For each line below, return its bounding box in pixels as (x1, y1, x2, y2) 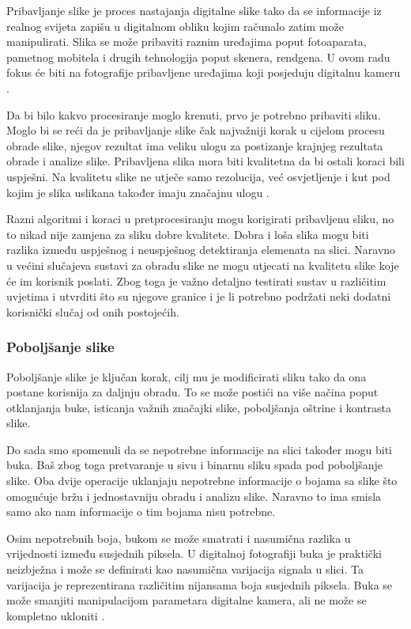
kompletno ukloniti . (6, 607, 105, 623)
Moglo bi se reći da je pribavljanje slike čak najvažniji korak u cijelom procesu (6, 122, 385, 138)
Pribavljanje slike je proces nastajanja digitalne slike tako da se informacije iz (6, 2, 382, 18)
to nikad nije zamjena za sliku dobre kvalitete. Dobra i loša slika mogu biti (6, 225, 369, 242)
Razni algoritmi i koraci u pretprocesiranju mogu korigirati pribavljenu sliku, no (6, 210, 394, 227)
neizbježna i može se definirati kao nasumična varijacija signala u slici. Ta (6, 561, 364, 578)
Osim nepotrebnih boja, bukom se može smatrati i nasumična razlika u (6, 529, 351, 546)
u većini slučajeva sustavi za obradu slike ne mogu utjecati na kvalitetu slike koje (6, 256, 399, 273)
